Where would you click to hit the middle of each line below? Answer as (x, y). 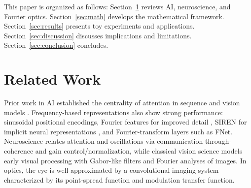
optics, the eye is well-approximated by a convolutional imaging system (111, 170)
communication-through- (194, 141)
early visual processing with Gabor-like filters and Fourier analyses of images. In (125, 160)
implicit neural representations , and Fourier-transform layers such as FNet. (118, 131)
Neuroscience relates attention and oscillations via (79, 141)
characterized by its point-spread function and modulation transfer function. (119, 179)
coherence (19, 151)
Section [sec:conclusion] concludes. (56, 45)
